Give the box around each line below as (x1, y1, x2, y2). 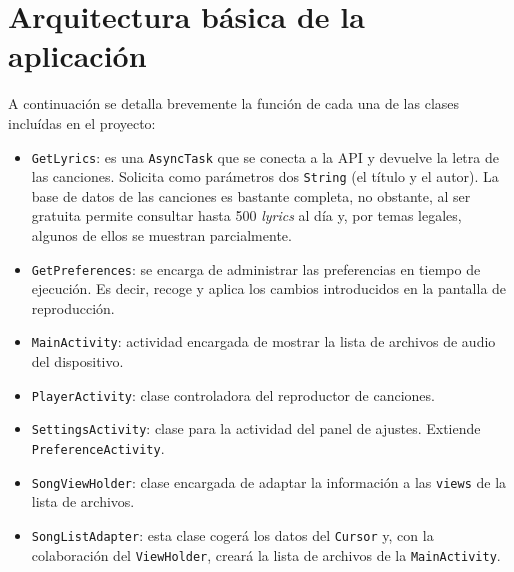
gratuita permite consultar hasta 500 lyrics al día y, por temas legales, (31, 205, 462, 226)
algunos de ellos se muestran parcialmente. (31, 225, 292, 245)
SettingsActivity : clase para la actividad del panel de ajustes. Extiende (31, 418, 481, 439)
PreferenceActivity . (31, 438, 165, 458)
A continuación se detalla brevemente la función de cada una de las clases (8, 93, 460, 114)
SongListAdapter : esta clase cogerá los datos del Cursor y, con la (31, 524, 434, 545)
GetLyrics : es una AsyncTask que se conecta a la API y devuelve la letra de (31, 146, 499, 167)
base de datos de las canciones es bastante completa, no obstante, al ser (31, 185, 471, 206)
